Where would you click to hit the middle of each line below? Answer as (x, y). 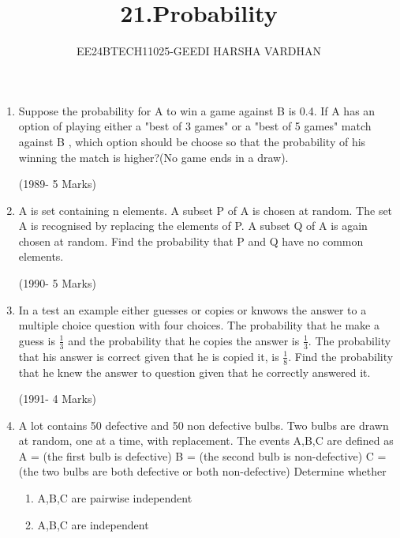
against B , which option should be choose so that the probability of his (192, 141)
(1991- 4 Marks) (57, 399)
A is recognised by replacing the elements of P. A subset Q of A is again (193, 226)
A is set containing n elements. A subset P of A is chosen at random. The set (206, 210)
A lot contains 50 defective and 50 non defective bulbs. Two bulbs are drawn (204, 425)
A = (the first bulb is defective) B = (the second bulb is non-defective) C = (202, 455)
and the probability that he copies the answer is (184, 340)
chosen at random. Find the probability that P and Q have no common (191, 241)
